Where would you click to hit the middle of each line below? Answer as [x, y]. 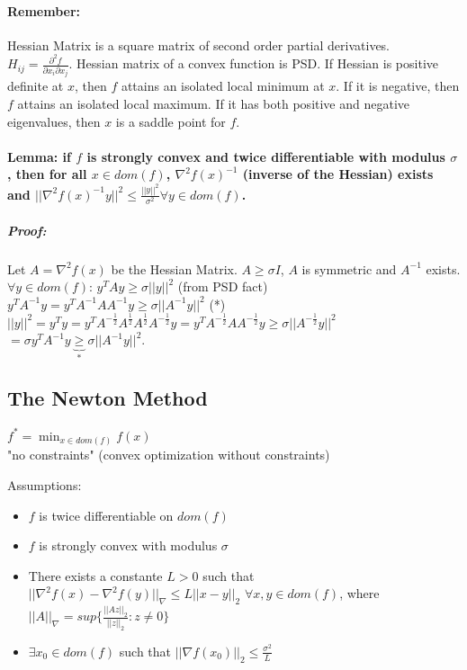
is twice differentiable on [106, 515]
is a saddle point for [171, 121]
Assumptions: [45, 485]
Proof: [27, 230]
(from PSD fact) [223, 286]
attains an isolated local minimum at [223, 86]
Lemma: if [39, 156]
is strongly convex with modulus [128, 545]
